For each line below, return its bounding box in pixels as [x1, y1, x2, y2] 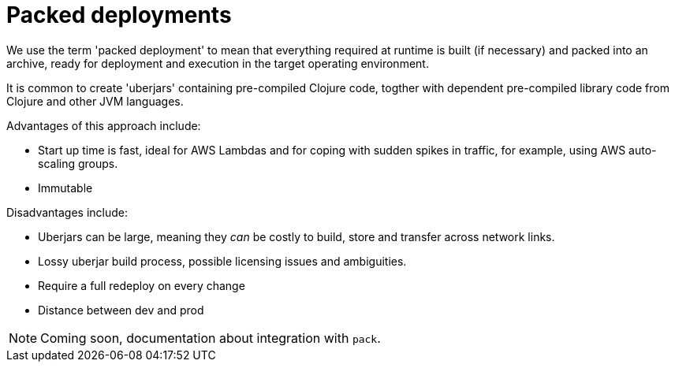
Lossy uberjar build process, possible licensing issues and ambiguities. [38, 254, 407, 268]
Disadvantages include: [6, 205, 128, 219]
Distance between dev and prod [38, 303, 204, 317]
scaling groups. [38, 156, 118, 170]
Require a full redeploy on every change [38, 278, 245, 292]
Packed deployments [6, 2, 232, 28]
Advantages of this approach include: [6, 118, 201, 132]
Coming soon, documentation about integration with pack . [40, 329, 381, 346]
